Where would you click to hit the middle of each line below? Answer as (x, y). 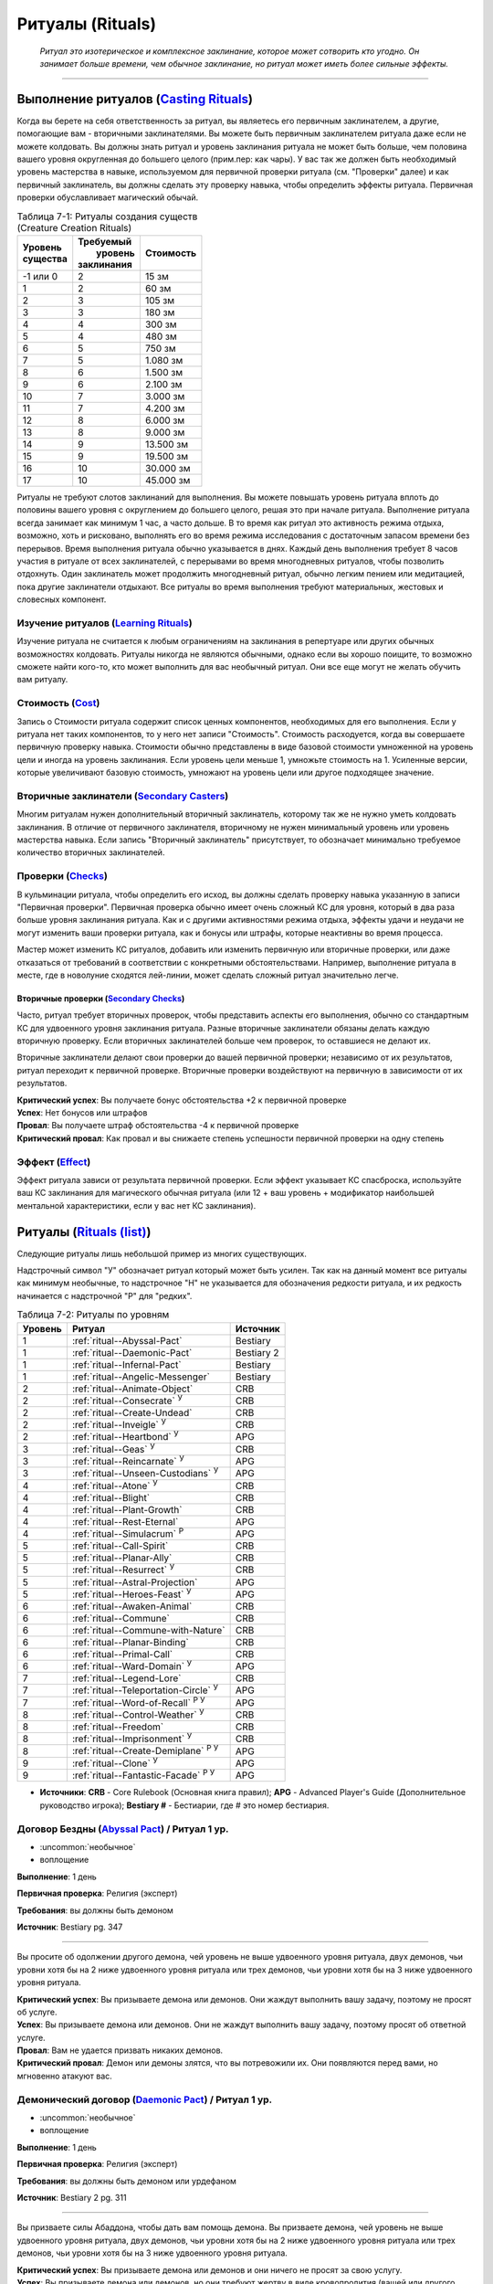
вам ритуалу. (42, 680)
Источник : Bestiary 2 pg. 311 (72, 2197)
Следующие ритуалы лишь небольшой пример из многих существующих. (162, 1253)
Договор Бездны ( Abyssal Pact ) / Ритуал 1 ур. (123, 1829)
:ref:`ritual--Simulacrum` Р (128, 1533)
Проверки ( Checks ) (63, 876)
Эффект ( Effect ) (54, 1162)
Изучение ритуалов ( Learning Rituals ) (105, 623)
